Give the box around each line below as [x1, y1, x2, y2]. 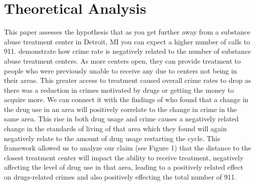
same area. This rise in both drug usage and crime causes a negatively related [4, 113, 239, 124]
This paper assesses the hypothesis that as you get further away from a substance [4, 27, 251, 37]
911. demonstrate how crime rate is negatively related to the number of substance [4, 46, 251, 56]
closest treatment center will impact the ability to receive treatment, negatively [4, 152, 244, 162]
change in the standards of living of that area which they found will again [4, 123, 227, 134]
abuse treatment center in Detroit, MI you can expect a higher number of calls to [4, 36, 250, 46]
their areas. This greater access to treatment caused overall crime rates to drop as [4, 75, 251, 85]
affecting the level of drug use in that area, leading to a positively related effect [4, 162, 244, 172]
